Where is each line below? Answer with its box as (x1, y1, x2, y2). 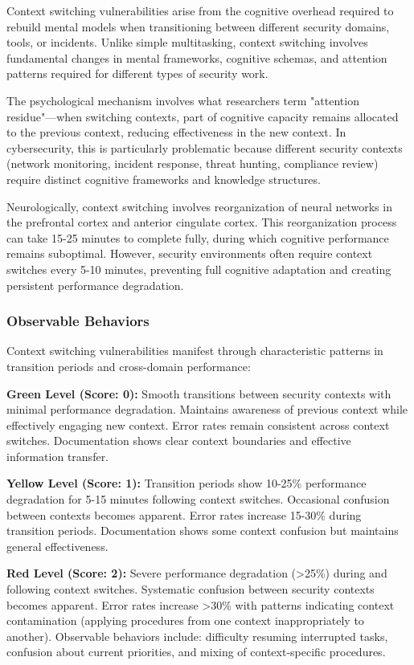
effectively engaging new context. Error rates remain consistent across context (6, 416, 390, 433)
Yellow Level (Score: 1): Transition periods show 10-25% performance (6, 475, 367, 492)
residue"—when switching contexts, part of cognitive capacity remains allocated (6, 108, 399, 124)
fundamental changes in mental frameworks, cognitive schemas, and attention (6, 49, 387, 66)
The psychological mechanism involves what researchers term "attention (6, 92, 359, 108)
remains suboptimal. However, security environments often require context (6, 245, 373, 262)
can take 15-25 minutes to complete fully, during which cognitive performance (6, 229, 389, 246)
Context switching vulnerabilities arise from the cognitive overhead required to (6, 2, 394, 18)
